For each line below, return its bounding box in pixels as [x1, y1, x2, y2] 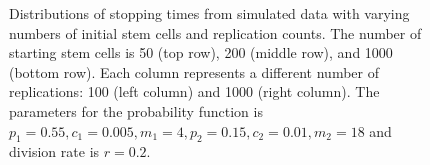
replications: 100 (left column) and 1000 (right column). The [9, 81, 380, 102]
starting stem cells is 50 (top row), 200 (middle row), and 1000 [9, 42, 393, 63]
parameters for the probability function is [9, 100, 263, 121]
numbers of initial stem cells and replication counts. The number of [9, 22, 422, 43]
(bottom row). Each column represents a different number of [9, 61, 379, 82]
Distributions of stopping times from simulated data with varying [9, 3, 410, 23]
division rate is [9, 141, 100, 162]
